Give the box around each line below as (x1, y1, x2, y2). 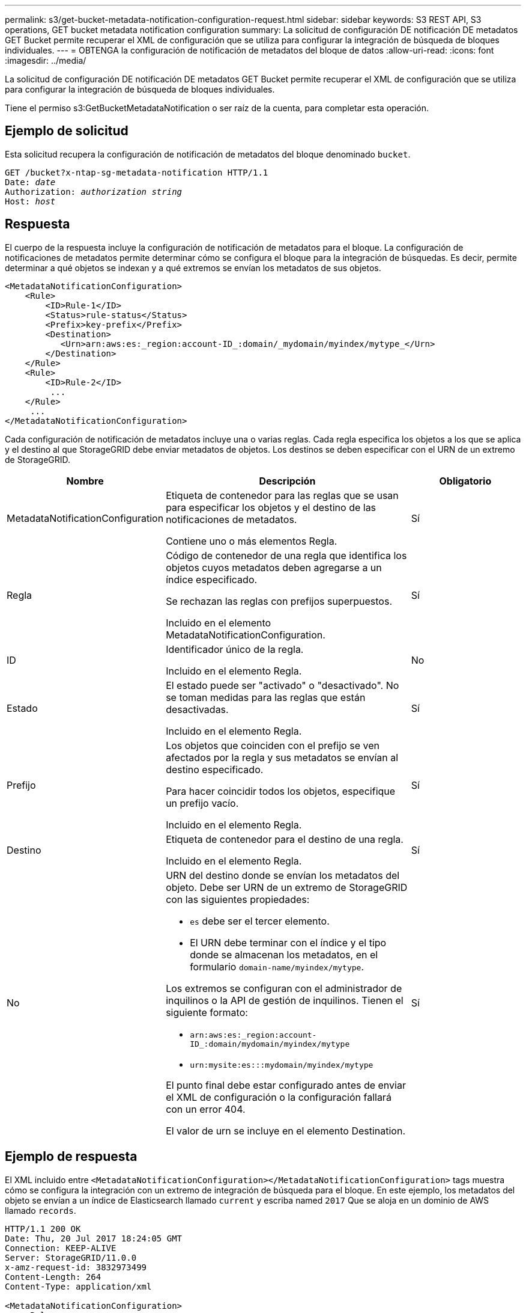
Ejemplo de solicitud (5, 123, 128, 139)
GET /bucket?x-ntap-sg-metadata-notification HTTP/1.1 (5, 167, 268, 177)
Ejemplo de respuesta (5, 1149, 138, 1165)
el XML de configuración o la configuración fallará (166, 1091, 391, 1103)
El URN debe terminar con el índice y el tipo (190, 936, 387, 949)
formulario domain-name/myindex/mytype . (190, 960, 364, 973)
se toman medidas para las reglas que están (166, 691, 366, 703)
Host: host (5, 196, 56, 206)
